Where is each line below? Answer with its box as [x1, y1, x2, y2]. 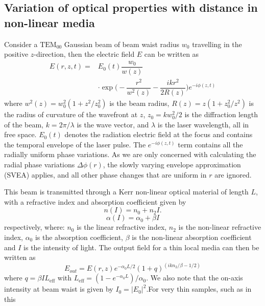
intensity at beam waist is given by [4, 283, 113, 294]
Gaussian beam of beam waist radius [64, 38, 180, 49]
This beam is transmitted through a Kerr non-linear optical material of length [4, 186, 249, 197]
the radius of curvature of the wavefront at [4, 109, 138, 120]
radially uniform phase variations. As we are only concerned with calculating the [4, 149, 256, 160]
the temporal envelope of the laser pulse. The [4, 139, 146, 149]
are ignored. [214, 169, 252, 180]
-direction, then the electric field [34, 49, 135, 59]
